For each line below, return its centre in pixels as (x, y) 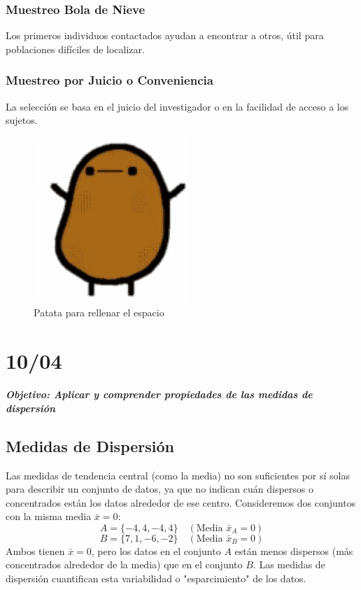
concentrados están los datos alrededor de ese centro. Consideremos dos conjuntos (181, 502)
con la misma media (49, 516)
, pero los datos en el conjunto (156, 550)
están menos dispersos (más (294, 550)
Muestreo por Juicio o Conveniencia (109, 80)
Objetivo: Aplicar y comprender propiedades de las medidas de (159, 394)
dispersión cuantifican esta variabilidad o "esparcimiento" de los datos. (156, 578)
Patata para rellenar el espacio (99, 312)
